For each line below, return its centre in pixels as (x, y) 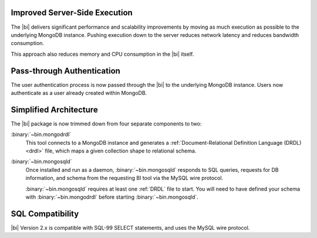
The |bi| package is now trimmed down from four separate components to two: (106, 124)
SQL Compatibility (45, 214)
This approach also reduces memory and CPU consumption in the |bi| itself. (102, 54)
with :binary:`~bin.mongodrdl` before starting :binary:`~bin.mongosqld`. (112, 197)
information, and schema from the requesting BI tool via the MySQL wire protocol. (124, 178)
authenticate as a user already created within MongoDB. (79, 93)
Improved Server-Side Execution (72, 13)
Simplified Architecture (54, 109)
